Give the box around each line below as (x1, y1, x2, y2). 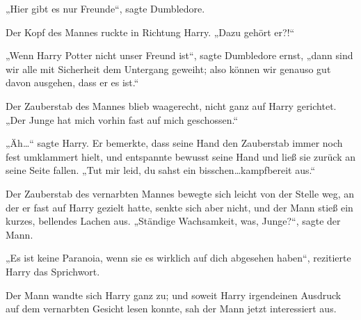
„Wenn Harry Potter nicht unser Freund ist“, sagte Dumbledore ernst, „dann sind (6, 48, 353, 63)
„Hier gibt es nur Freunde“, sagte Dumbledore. (6, 1, 205, 15)
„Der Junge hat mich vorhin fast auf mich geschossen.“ (6, 112, 239, 127)
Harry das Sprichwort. (6, 264, 100, 278)
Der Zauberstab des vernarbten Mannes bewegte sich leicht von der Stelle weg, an (6, 186, 355, 200)
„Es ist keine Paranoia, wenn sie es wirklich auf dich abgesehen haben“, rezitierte (6, 250, 351, 265)
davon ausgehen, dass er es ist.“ (6, 75, 139, 90)
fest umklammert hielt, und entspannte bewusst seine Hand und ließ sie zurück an (6, 149, 355, 163)
